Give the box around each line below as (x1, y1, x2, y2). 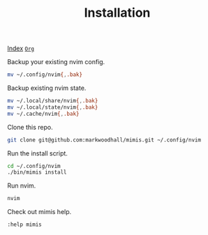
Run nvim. (7, 181, 36, 190)
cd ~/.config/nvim (7, 162, 61, 169)
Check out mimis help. (7, 208, 72, 216)
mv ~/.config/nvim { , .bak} (7, 71, 82, 78)
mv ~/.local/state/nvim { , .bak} (7, 103, 98, 111)
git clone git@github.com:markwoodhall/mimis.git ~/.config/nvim (7, 136, 201, 144)
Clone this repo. (7, 123, 54, 131)
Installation (84, 5, 151, 21)
